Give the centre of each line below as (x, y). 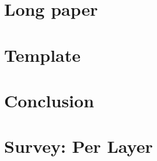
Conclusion (49, 100)
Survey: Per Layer (78, 146)
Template (43, 55)
